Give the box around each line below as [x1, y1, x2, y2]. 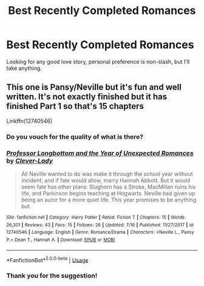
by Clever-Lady [6, 156, 53, 165]
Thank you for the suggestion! [6, 271, 98, 280]
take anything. [6, 65, 42, 72]
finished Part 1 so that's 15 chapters [6, 101, 144, 111]
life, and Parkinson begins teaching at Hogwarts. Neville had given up [21, 189, 195, 197]
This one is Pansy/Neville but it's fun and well [6, 82, 182, 92]
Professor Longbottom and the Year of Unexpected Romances [6, 148, 194, 157]
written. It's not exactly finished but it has [6, 92, 168, 102]
